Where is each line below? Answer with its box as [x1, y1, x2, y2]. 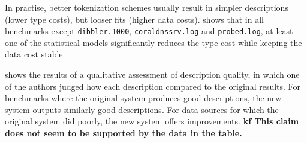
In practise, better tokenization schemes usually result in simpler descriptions [5, 1, 288, 13]
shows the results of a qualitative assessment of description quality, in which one [5, 68, 300, 81]
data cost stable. [5, 48, 65, 60]
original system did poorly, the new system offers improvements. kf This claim [5, 115, 299, 127]
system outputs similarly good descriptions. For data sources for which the [5, 103, 279, 115]
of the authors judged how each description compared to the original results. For [5, 80, 301, 92]
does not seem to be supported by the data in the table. [5, 127, 242, 139]
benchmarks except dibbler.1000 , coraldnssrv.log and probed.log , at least [5, 25, 293, 37]
